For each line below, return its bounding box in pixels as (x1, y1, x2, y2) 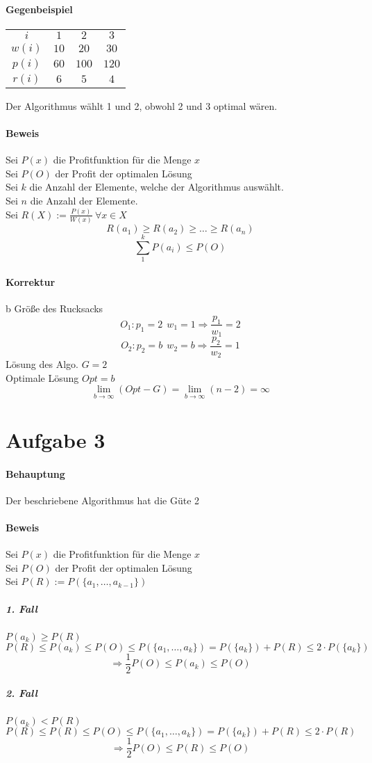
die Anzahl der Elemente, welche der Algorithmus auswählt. (29, 179, 284, 194)
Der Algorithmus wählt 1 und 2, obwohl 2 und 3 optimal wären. (6, 98, 278, 113)
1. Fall (6, 601, 37, 616)
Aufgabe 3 (6, 425, 105, 453)
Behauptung (6, 466, 65, 481)
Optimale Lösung (6, 370, 79, 385)
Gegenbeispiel (6, 1, 73, 16)
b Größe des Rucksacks (6, 301, 103, 316)
